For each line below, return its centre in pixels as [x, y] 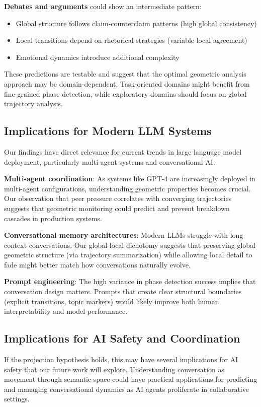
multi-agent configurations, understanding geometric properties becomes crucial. [127, 188]
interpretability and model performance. [66, 311]
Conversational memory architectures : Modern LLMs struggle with [116, 235]
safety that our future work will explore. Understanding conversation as [114, 369]
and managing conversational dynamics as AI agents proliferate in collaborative [126, 389]
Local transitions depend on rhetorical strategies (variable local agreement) [132, 40]
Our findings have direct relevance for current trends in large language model [123, 151]
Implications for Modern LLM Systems [108, 131]
